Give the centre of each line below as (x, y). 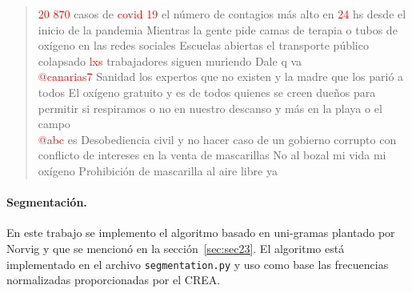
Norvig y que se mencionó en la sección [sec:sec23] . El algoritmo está (176, 248)
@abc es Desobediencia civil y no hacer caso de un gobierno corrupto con (217, 139)
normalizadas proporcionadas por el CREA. (114, 280)
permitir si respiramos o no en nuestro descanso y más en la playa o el (210, 108)
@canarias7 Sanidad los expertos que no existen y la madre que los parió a (221, 76)
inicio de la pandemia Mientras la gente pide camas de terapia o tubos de (218, 29)
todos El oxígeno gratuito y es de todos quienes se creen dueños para (207, 92)
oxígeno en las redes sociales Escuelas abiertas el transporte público (203, 45)
